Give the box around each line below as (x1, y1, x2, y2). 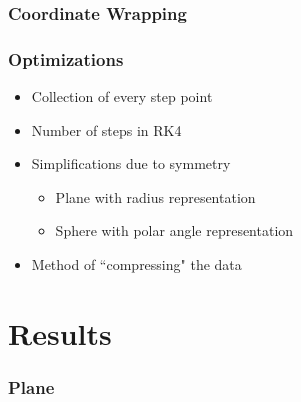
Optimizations (8, 46, 124, 71)
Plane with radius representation (55, 186, 256, 207)
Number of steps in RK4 (31, 119, 182, 140)
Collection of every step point (31, 86, 213, 107)
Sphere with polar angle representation (55, 220, 294, 241)
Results (8, 312, 112, 353)
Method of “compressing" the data (31, 254, 242, 275)
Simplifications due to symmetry (31, 153, 231, 174)
